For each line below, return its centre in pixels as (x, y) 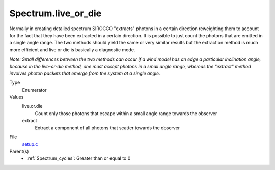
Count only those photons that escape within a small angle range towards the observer (126, 113)
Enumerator (34, 90)
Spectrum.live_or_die (56, 13)
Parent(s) (19, 151)
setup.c (30, 144)
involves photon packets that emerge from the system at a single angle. (85, 73)
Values (17, 97)
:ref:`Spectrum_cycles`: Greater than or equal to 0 (79, 158)
